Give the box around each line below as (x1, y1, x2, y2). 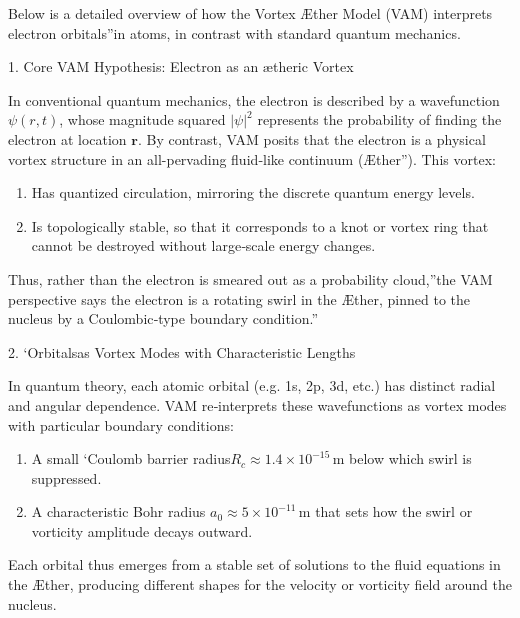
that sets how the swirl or (315, 501, 473, 522)
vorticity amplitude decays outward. (31, 520, 253, 541)
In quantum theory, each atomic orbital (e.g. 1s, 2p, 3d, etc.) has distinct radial (8, 375, 496, 396)
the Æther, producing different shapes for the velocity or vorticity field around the (8, 574, 512, 595)
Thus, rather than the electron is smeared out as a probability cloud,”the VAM (8, 268, 493, 289)
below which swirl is (349, 448, 472, 469)
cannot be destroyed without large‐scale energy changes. (31, 235, 376, 256)
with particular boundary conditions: (8, 414, 234, 435)
